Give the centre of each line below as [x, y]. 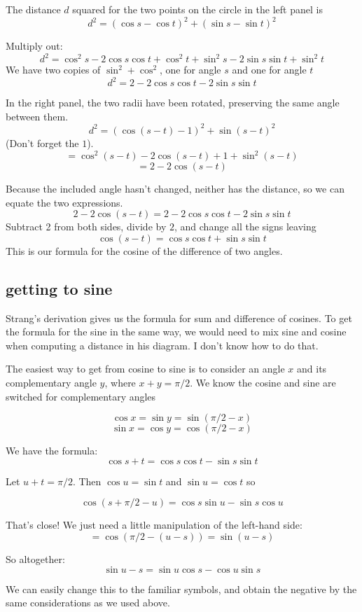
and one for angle [269, 70]
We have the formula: [52, 451]
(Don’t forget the [42, 142]
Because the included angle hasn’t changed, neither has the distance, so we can [175, 189]
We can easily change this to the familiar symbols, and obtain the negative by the [181, 589]
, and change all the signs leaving [245, 227]
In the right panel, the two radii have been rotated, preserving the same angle [173, 103]
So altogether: [35, 558]
